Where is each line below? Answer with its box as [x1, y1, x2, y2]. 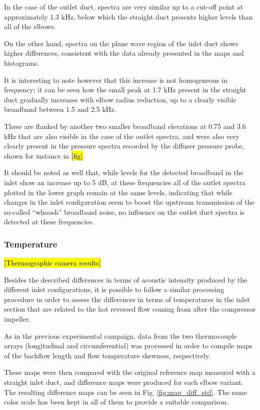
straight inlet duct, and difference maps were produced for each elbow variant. [4, 377, 243, 387]
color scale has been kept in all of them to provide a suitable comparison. [4, 396, 228, 407]
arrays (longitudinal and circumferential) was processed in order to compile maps [4, 340, 252, 351]
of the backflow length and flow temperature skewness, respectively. [4, 350, 211, 360]
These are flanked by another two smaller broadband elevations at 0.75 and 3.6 [4, 120, 246, 131]
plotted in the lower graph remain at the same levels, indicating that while [4, 187, 232, 197]
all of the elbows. [4, 21, 56, 32]
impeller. [4, 314, 31, 324]
